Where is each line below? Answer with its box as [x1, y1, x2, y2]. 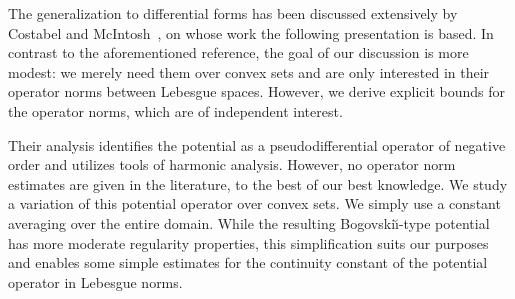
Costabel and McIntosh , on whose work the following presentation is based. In [8, 22, 494, 43]
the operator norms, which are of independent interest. [8, 100, 343, 121]
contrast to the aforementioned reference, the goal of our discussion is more [8, 42, 469, 63]
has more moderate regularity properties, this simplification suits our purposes [8, 232, 489, 253]
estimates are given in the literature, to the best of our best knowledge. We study [8, 173, 508, 194]
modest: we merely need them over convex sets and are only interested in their [8, 61, 490, 82]
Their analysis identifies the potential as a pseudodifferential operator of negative [8, 134, 506, 155]
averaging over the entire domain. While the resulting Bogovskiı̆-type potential [8, 212, 490, 233]
